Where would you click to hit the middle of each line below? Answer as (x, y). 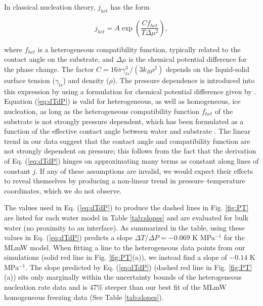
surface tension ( (30, 80)
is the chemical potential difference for (188, 59)
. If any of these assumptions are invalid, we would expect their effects (144, 170)
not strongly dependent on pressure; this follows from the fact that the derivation (130, 151)
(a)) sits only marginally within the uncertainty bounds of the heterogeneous (123, 277)
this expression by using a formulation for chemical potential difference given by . (130, 91)
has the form (130, 7)
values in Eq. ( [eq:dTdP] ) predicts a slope (68, 237)
